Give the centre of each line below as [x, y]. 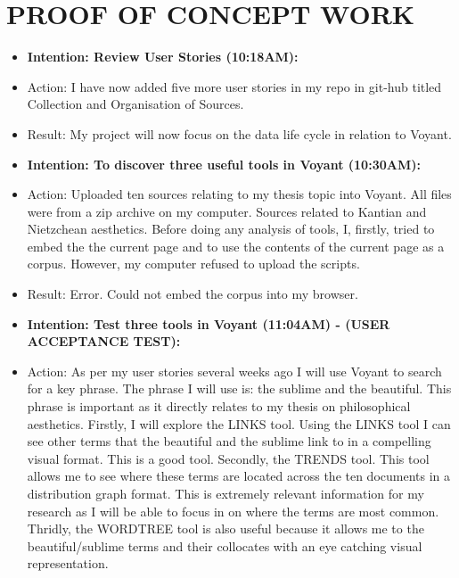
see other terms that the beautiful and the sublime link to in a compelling [229, 441]
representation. [68, 563]
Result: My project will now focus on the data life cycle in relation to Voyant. [239, 133]
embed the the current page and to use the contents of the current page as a [236, 246]
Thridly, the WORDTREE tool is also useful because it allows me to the [225, 528]
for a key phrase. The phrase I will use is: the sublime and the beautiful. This [239, 388]
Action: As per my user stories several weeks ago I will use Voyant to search [234, 371]
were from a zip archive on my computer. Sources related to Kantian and [227, 211]
